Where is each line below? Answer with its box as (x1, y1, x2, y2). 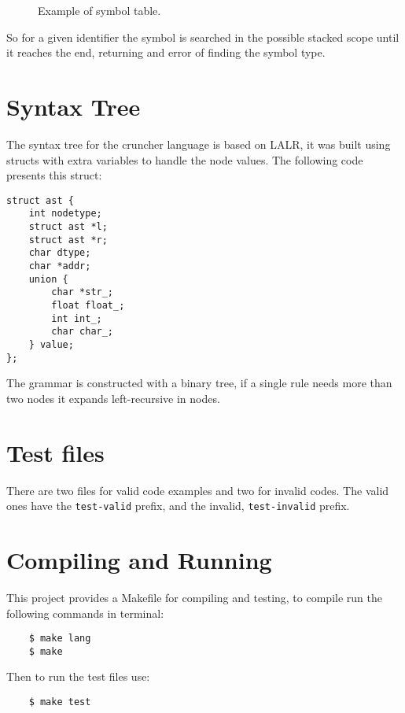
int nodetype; (28, 208, 102, 220)
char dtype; (28, 247, 91, 259)
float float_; (51, 299, 125, 311)
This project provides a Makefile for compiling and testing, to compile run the (6, 589, 382, 605)
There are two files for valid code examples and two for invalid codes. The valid (6, 482, 389, 498)
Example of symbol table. (38, 2, 161, 18)
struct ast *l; (28, 221, 108, 232)
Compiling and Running (6, 543, 272, 575)
